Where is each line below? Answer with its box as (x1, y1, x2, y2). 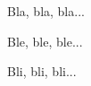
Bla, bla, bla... (7, 2, 85, 20)
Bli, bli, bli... (7, 62, 77, 81)
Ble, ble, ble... (7, 31, 83, 50)
